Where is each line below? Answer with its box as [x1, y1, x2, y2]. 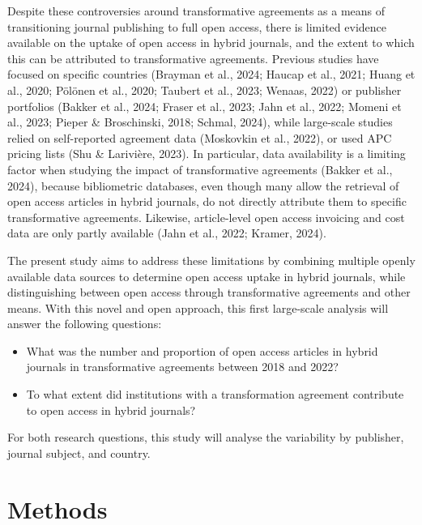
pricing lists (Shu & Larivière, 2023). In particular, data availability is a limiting [7, 145, 406, 162]
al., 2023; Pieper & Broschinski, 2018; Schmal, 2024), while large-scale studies [7, 113, 393, 130]
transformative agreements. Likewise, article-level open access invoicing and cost [7, 208, 405, 225]
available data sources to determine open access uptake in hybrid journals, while [7, 267, 406, 284]
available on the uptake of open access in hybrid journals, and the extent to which [7, 34, 415, 51]
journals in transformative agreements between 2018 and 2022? [26, 358, 339, 375]
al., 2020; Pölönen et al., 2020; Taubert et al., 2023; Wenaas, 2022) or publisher [7, 81, 402, 98]
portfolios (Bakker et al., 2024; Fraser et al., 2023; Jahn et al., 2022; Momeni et [7, 97, 402, 114]
